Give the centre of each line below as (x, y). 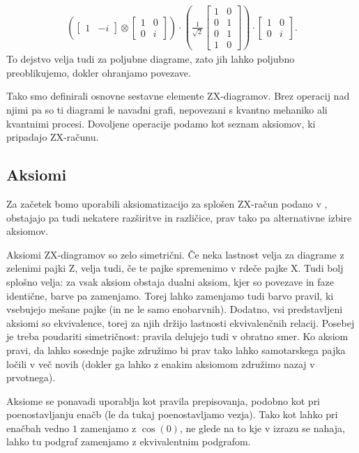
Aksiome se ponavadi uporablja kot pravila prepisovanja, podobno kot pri (163, 400)
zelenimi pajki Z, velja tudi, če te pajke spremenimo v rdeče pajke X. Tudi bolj (175, 268)
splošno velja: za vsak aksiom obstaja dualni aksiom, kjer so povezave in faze (170, 281)
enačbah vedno (38, 428)
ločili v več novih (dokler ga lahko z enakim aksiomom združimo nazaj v (161, 363)
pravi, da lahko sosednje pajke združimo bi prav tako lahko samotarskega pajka (176, 350)
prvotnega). (31, 377)
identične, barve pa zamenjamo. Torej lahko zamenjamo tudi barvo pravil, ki (170, 295)
